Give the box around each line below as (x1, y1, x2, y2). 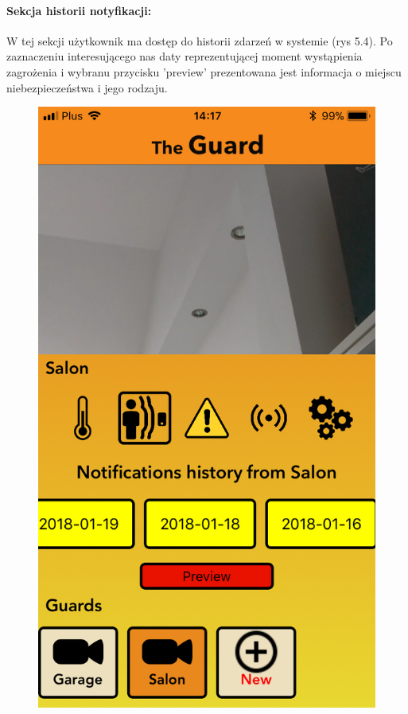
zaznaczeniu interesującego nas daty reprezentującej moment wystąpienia (6, 48, 363, 64)
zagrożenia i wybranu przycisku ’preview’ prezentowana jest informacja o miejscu (6, 63, 402, 80)
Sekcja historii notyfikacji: (6, 2, 152, 18)
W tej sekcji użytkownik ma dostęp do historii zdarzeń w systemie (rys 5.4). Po (6, 32, 393, 49)
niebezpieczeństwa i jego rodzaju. (6, 79, 168, 96)
